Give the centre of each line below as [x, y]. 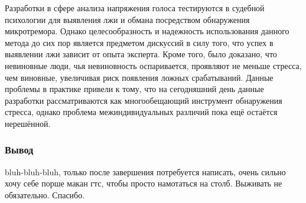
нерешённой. [28, 123]
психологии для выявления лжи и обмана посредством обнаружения [127, 19]
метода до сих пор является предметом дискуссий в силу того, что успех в [139, 42]
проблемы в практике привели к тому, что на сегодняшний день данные [134, 89]
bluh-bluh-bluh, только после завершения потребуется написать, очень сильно [145, 171]
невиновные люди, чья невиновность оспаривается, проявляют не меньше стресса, [153, 65]
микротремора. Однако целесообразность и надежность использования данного [147, 31]
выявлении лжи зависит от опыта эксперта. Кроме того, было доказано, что [141, 54]
